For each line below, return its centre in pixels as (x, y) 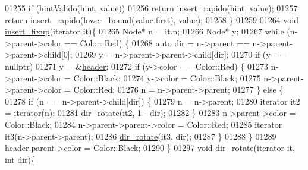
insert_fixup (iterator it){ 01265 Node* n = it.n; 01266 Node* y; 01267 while (144, 31)
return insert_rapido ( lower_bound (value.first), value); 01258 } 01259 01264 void (152, 19)
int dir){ (20, 159)
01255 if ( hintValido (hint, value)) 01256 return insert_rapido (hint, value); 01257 (151, 8)
